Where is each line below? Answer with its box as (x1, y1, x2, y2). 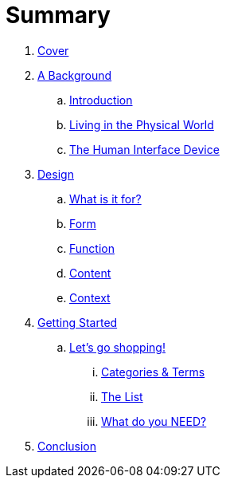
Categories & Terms (101, 364, 205, 379)
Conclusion (37, 439, 97, 453)
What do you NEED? (101, 414, 207, 428)
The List (101, 389, 143, 403)
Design (37, 167, 74, 181)
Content (69, 266, 111, 280)
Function (69, 241, 115, 255)
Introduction (69, 92, 133, 107)
